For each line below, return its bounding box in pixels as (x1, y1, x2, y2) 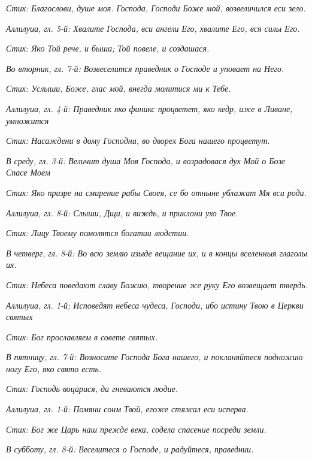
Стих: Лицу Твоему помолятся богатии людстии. (6, 227, 189, 239)
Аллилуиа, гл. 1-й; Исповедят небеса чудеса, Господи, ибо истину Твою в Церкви (6, 298, 304, 311)
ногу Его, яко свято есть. (6, 362, 102, 375)
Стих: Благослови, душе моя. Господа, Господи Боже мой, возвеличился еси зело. (6, 2, 306, 14)
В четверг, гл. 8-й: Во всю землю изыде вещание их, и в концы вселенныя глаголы (6, 246, 307, 259)
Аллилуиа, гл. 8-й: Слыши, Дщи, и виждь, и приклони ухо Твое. (6, 206, 238, 219)
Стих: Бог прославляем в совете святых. (6, 330, 158, 343)
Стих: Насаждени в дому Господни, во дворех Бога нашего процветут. (6, 134, 270, 147)
